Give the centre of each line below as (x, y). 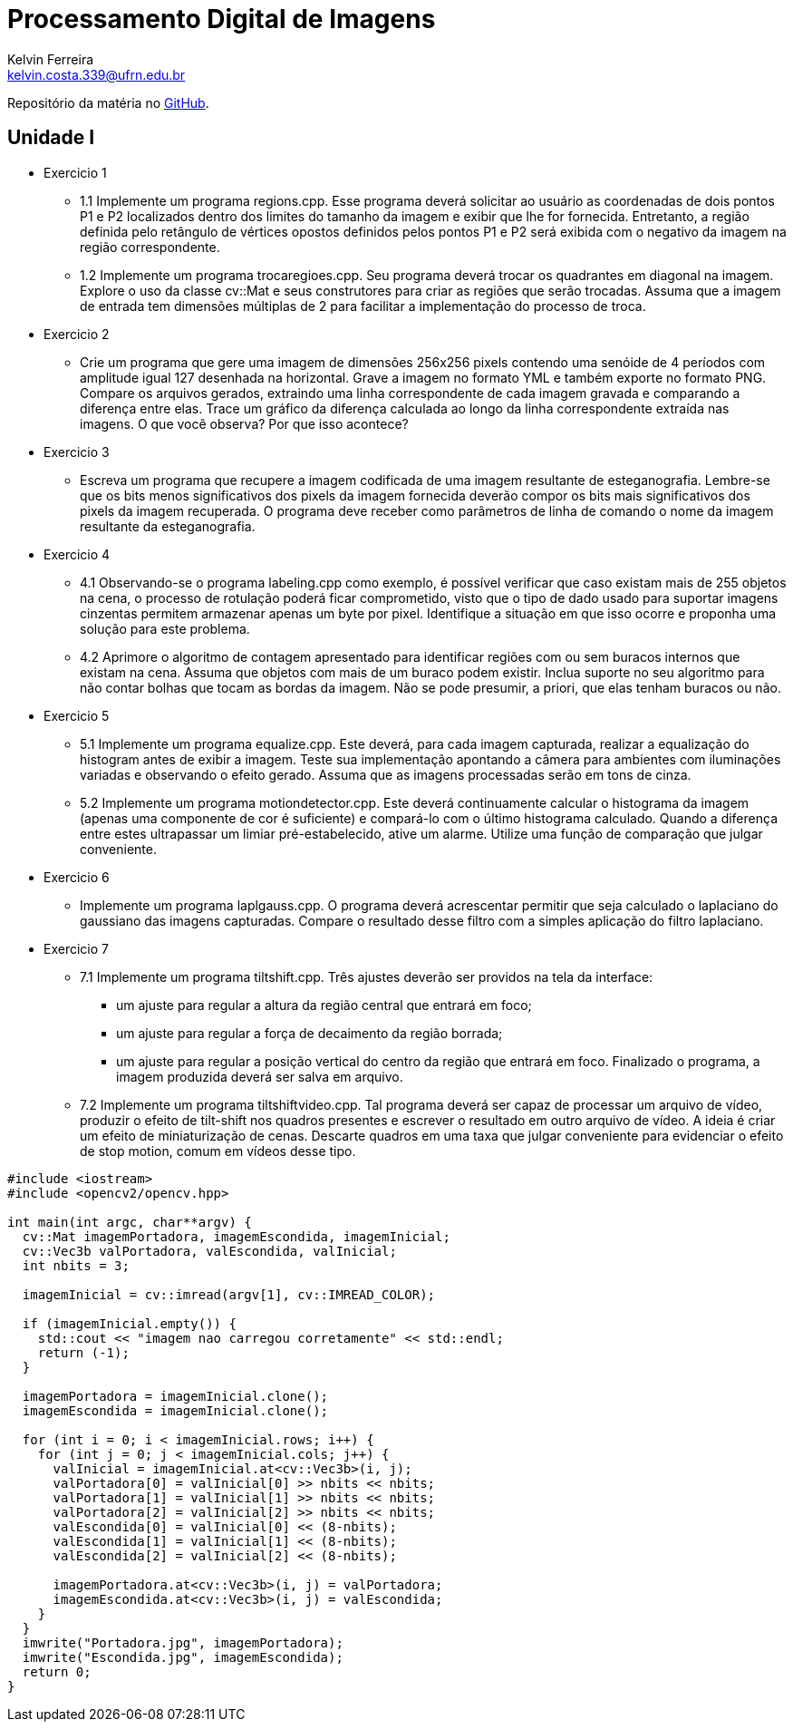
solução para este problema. (165, 628)
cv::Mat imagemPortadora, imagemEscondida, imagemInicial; (236, 1236)
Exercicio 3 (77, 452)
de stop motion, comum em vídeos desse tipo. (218, 1151)
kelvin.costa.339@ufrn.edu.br (97, 74)
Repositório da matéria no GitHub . (108, 102)
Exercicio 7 (76, 948)
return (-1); (83, 1352)
